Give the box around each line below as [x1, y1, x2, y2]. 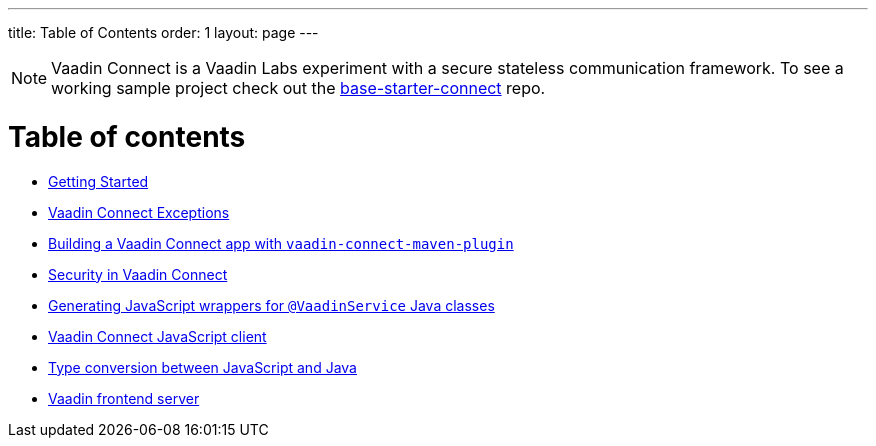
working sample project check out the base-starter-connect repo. [51, 78, 546, 98]
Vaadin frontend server [48, 389, 200, 407]
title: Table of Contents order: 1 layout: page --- [8, 24, 319, 41]
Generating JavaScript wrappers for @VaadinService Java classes [48, 296, 495, 314]
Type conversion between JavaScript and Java [48, 358, 357, 376]
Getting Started [48, 172, 149, 190]
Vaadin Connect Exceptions [48, 203, 230, 221]
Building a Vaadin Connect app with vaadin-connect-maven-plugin [48, 234, 514, 252]
